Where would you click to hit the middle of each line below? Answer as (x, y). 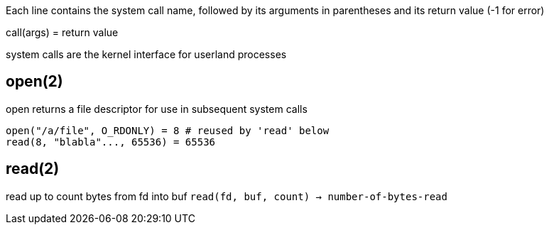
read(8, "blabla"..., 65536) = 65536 (111, 142)
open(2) (34, 82)
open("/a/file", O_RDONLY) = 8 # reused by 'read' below (168, 130)
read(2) (33, 169)
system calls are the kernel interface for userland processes (146, 54)
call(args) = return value (62, 32)
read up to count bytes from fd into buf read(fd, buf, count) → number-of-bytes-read (227, 196)
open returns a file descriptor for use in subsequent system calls (157, 109)
